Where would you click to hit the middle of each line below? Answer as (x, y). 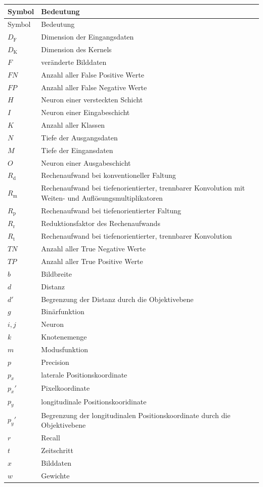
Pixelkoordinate (65, 388)
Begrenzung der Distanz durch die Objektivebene (117, 299)
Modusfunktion (65, 349)
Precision (55, 362)
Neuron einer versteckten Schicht (92, 100)
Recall (51, 438)
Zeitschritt (57, 450)
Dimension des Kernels (76, 49)
